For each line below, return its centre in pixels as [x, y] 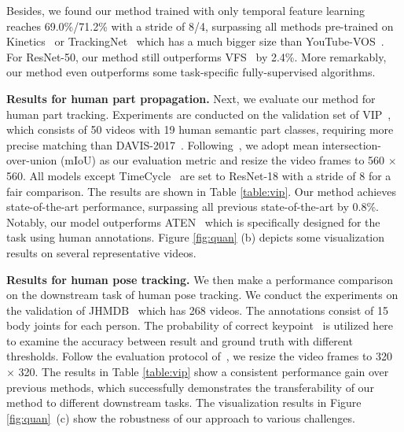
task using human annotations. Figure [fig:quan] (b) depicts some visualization [196, 237]
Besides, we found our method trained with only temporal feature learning [185, 10]
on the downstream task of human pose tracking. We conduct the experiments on [202, 295]
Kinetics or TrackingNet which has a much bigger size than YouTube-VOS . [195, 41]
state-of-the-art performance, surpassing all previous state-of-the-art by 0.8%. [193, 207]
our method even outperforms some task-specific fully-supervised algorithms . [191, 72]
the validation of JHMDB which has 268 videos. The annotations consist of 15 [197, 310]
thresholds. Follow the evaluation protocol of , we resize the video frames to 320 [200, 356]
